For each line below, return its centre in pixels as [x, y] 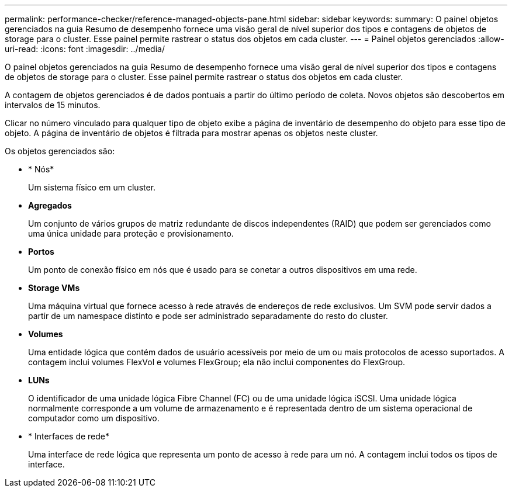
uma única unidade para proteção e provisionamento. [131, 233]
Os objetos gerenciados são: [60, 151]
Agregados [50, 205]
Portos [41, 252]
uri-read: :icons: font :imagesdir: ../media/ [85, 49]
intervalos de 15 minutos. [53, 105]
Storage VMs [54, 288]
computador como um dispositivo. [94, 418]
